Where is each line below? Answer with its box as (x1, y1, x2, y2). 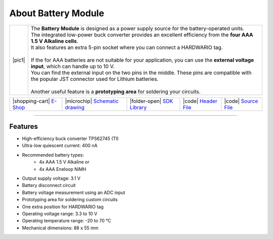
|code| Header (183, 98, 217, 105)
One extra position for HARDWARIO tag (22, 204, 104, 210)
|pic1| (12, 56, 25, 63)
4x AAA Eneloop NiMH (39, 166, 86, 172)
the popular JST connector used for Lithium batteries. (30, 75, 159, 82)
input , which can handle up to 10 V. (30, 63, 115, 70)
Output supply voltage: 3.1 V (22, 175, 81, 181)
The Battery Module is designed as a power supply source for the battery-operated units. (30, 25, 245, 32)
